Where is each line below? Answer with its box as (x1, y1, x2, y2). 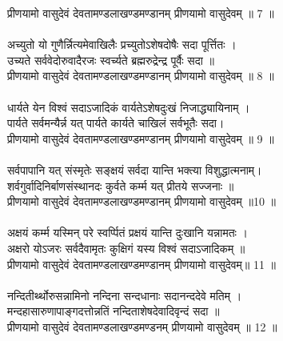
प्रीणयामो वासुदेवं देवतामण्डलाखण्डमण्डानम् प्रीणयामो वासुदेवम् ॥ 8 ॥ (7, 67, 274, 84)
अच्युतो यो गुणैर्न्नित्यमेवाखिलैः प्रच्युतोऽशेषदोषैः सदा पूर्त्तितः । (7, 36, 237, 53)
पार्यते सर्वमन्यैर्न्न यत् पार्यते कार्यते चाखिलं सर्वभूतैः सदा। (7, 114, 225, 131)
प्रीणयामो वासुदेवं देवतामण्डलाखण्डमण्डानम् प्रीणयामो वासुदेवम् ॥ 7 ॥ (7, 5, 274, 21)
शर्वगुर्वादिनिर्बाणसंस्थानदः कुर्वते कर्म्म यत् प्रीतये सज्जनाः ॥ (7, 177, 234, 194)
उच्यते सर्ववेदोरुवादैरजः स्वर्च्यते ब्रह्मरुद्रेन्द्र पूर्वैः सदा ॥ (7, 51, 214, 68)
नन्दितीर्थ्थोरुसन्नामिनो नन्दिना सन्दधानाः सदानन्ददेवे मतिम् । (7, 287, 242, 303)
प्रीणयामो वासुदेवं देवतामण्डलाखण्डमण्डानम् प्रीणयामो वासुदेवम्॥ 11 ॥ (7, 255, 277, 272)
